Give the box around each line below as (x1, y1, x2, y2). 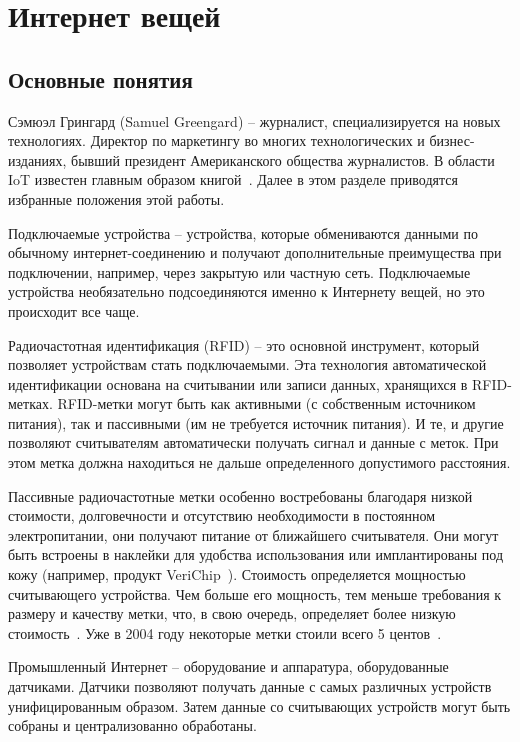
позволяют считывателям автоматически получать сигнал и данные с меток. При (8, 432, 499, 453)
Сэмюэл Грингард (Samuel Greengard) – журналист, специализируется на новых (8, 110, 501, 131)
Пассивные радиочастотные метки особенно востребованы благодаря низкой (8, 485, 473, 506)
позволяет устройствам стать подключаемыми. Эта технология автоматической (8, 354, 487, 375)
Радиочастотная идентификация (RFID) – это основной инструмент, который (8, 334, 480, 355)
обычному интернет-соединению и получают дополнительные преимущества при (8, 242, 502, 263)
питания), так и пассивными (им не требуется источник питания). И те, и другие (8, 412, 504, 433)
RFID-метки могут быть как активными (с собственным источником (57, 393, 476, 414)
